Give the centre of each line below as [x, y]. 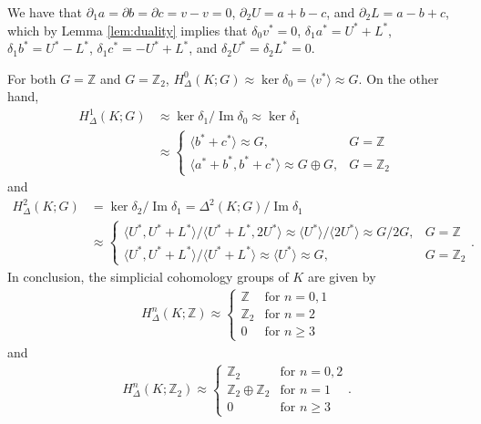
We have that [45, 12]
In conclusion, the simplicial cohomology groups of [148, 276]
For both [32, 78]
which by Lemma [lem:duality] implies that [128, 30]
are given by [342, 276]
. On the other [399, 78]
